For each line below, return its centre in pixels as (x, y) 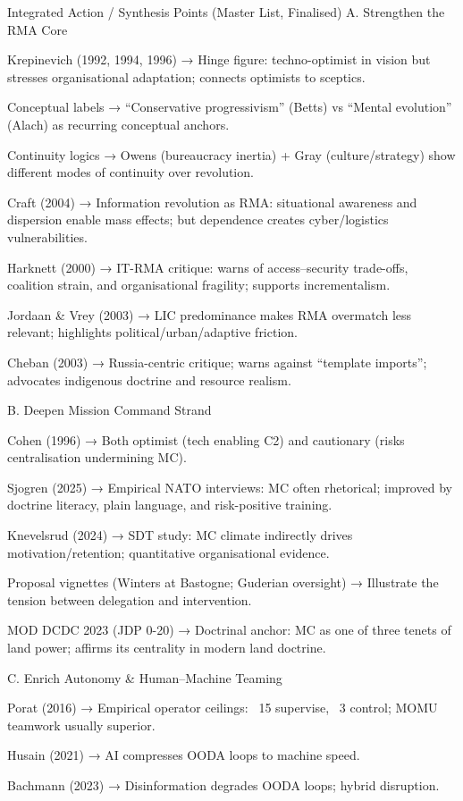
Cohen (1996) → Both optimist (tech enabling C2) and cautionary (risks (206, 439)
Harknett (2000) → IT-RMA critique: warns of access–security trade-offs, (208, 267)
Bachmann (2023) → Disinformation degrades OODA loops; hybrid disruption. (223, 785)
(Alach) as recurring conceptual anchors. (118, 124)
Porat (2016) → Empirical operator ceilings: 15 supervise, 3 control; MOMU (223, 708)
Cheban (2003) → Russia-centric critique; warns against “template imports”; (217, 362)
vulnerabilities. (47, 236)
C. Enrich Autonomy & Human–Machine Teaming (145, 677)
